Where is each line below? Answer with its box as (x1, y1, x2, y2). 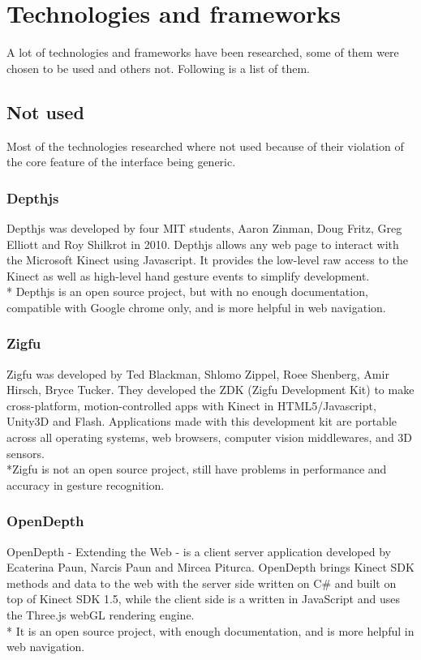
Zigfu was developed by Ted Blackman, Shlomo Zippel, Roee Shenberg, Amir (6, 365, 389, 382)
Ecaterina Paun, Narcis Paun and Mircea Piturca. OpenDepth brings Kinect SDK (6, 559, 415, 576)
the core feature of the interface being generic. (6, 153, 236, 170)
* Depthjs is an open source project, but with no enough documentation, (6, 283, 368, 300)
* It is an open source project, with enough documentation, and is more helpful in (6, 622, 415, 639)
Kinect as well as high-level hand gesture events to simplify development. (6, 267, 370, 284)
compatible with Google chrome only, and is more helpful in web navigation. (6, 298, 386, 315)
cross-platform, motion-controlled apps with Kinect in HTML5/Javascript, (6, 396, 376, 414)
